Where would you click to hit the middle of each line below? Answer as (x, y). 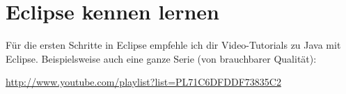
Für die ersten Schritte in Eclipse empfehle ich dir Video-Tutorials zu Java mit (173, 45)
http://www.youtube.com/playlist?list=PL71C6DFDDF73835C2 (143, 82)
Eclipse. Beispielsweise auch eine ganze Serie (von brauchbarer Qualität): (161, 58)
